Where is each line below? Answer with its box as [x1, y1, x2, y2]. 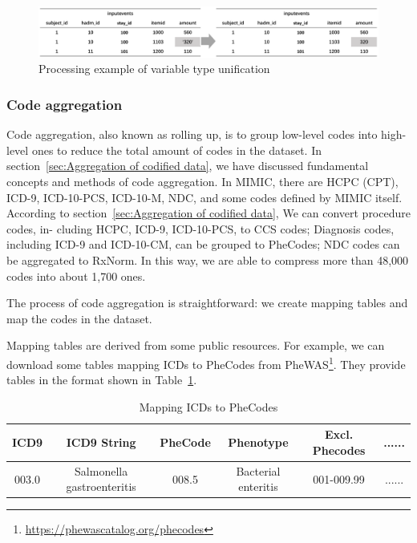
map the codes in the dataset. [6, 310, 152, 326]
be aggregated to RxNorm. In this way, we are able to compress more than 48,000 [6, 251, 409, 268]
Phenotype [228, 434, 289, 451]
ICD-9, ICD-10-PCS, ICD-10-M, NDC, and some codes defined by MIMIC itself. [6, 188, 403, 205]
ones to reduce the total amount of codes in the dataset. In [31, 141, 322, 158]
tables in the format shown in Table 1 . [6, 371, 197, 388]
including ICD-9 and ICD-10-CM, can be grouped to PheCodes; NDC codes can [6, 236, 400, 253]
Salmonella [75, 462, 128, 479]
